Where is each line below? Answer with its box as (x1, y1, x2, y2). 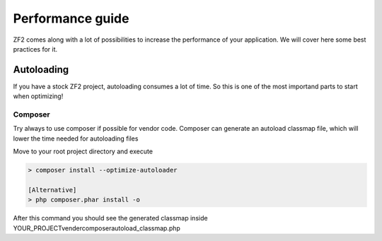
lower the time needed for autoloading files (13, 134, 139, 143)
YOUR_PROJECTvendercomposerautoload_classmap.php (13, 223, 180, 233)
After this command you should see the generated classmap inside (13, 214, 208, 223)
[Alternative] (28, 186, 77, 194)
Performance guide (13, 11, 129, 26)
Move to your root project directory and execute (13, 147, 154, 155)
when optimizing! (13, 92, 64, 100)
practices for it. (13, 45, 58, 53)
